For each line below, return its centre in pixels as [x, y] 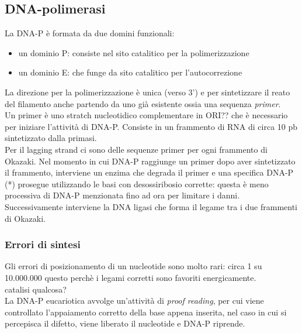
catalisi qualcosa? [36, 289]
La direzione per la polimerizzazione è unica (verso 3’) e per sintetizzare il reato [147, 92]
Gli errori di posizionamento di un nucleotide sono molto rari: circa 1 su [133, 266]
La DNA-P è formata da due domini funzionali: [90, 33]
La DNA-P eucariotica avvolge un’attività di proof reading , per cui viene [134, 301]
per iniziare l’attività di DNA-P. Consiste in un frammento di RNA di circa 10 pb [151, 126]
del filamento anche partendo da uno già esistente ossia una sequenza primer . [143, 103]
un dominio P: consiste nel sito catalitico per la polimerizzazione [134, 52]
